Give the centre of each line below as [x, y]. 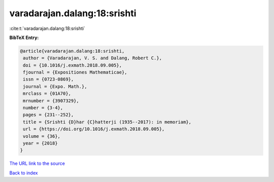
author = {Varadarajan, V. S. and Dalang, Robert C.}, [93, 58]
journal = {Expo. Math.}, [55, 86]
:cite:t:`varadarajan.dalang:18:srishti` [47, 28]
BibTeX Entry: [24, 38]
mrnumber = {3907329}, [51, 101]
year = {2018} [40, 143]
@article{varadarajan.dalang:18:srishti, [72, 51]
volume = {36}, [42, 136]
